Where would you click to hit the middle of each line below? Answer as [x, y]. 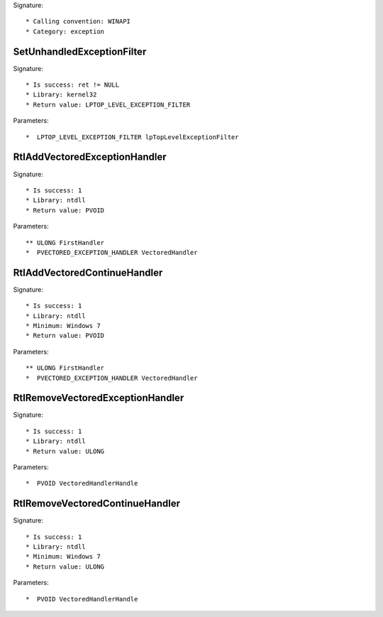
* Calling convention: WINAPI [78, 22]
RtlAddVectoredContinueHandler [88, 272]
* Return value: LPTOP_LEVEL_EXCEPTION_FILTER [108, 104]
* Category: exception [65, 31]
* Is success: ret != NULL [73, 85]
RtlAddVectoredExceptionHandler [90, 157]
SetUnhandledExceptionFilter [80, 51]
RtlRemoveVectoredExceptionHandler [99, 398]
